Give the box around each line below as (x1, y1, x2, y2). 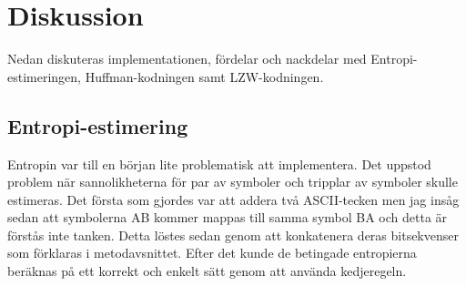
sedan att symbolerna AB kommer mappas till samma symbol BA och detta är (7, 208, 448, 227)
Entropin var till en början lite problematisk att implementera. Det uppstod (7, 154, 431, 173)
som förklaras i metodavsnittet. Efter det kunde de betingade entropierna (7, 243, 417, 262)
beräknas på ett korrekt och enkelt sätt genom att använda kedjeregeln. (7, 261, 407, 281)
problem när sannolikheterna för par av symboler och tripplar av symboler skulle (7, 172, 458, 191)
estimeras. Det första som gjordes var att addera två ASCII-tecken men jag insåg (7, 189, 460, 209)
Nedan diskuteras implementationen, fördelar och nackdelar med (7, 49, 367, 68)
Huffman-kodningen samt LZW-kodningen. (85, 66, 324, 86)
